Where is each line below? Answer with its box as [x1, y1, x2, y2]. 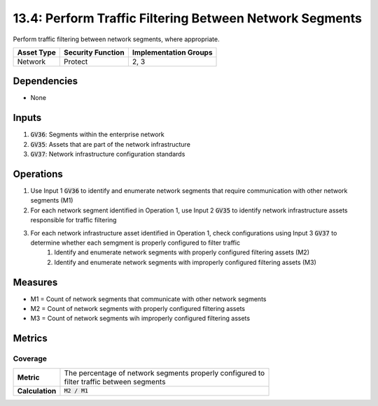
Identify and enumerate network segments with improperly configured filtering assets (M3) [54, 258, 316, 266]
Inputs [13, 112, 42, 124]
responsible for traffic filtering [30, 216, 117, 224]
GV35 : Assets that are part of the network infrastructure [30, 140, 190, 148]
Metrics [13, 333, 48, 345]
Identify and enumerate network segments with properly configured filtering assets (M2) [54, 248, 309, 256]
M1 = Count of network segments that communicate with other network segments [30, 294, 267, 303]
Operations [13, 168, 63, 180]
